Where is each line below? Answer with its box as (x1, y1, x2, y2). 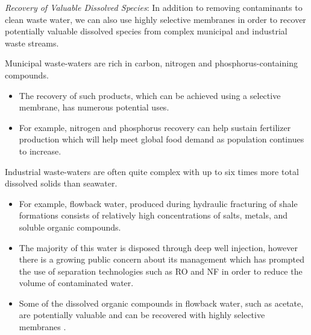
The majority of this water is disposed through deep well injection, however (19, 241, 298, 254)
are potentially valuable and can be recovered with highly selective (19, 308, 265, 321)
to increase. (19, 144, 61, 157)
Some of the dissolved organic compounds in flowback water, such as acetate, (19, 296, 304, 309)
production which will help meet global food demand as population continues (19, 133, 304, 145)
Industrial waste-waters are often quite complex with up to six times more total (5, 165, 299, 177)
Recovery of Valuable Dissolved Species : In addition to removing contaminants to (5, 1, 303, 13)
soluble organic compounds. (19, 220, 121, 233)
